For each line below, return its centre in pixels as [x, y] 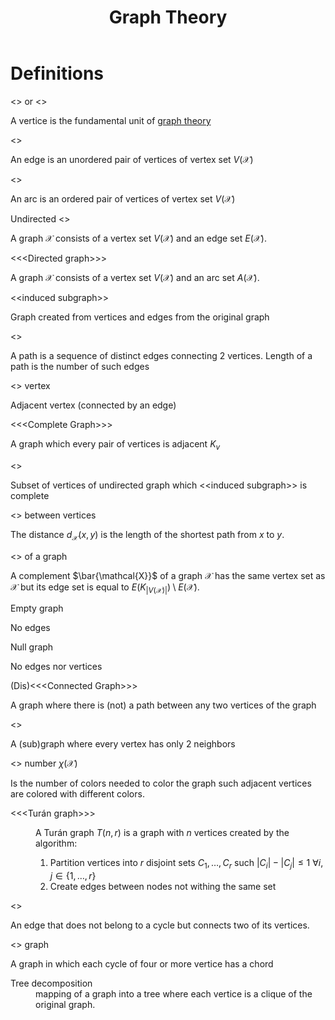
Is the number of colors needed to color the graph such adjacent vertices [161, 783]
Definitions [57, 73]
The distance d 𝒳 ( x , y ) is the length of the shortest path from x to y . [147, 535]
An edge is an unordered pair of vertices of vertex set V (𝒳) [132, 159]
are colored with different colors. [77, 794]
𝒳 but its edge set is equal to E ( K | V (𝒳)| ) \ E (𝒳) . [105, 588]
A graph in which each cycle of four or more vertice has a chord [142, 964]
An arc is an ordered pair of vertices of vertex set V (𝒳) [123, 198]
